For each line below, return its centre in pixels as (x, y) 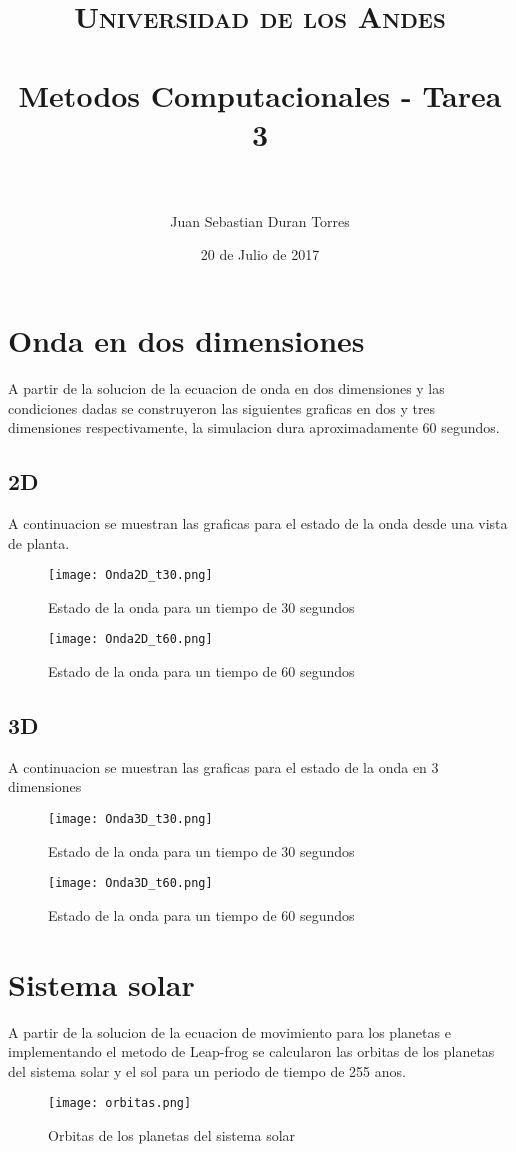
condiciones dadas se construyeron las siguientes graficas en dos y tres (222, 407)
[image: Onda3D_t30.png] (130, 819)
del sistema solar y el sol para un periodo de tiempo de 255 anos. (207, 1070)
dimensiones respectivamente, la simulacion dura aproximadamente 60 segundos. (254, 427)
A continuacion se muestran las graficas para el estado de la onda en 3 (223, 766)
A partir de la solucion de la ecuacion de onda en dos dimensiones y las (226, 388)
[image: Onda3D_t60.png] (130, 883)
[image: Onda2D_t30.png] (130, 575)
